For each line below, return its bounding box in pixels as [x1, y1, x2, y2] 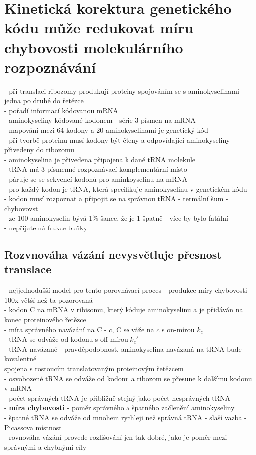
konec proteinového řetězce [4, 314, 86, 324]
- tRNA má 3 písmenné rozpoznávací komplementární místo [4, 164, 187, 174]
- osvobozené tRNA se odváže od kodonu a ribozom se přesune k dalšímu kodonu [4, 373, 252, 383]
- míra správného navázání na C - [4, 324, 107, 334]
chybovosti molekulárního [4, 37, 183, 57]
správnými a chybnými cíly [4, 441, 87, 452]
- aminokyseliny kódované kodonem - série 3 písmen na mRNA [4, 115, 196, 125]
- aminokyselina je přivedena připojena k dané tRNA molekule [4, 154, 196, 164]
